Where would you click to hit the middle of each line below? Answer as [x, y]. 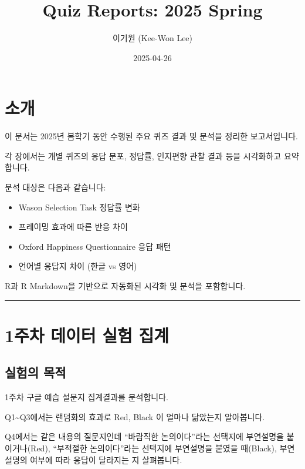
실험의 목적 [35, 372]
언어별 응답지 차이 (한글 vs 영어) [78, 266]
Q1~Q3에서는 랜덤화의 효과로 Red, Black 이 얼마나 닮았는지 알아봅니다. [135, 416]
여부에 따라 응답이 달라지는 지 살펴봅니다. [106, 459]
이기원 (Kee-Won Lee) [152, 38]
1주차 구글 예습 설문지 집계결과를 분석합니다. [87, 397]
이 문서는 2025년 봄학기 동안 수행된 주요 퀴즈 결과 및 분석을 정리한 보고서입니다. [151, 136]
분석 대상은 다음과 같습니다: [55, 187]
